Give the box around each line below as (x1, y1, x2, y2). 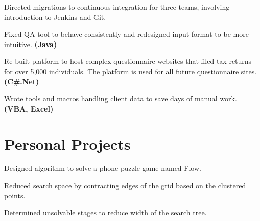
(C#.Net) (4, 76, 39, 86)
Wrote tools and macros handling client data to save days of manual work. (4, 93, 237, 104)
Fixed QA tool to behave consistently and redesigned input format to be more (4, 29, 249, 39)
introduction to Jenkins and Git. (4, 11, 106, 22)
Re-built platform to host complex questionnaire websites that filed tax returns (4, 56, 252, 67)
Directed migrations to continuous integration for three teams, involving (4, 2, 230, 12)
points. (4, 190, 26, 201)
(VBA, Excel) (4, 103, 54, 114)
